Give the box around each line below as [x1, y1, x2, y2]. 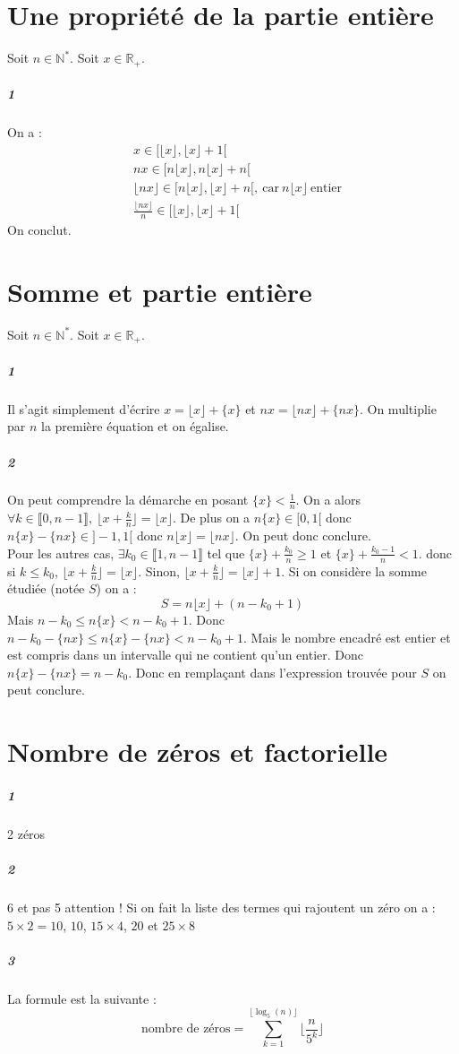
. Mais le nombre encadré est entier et [242, 627, 451, 646]
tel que [207, 543, 245, 562]
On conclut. [7, 220, 72, 238]
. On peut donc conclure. [234, 526, 371, 545]
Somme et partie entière [7, 272, 312, 309]
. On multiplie [359, 399, 437, 418]
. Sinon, [138, 561, 180, 580]
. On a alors [295, 490, 361, 509]
